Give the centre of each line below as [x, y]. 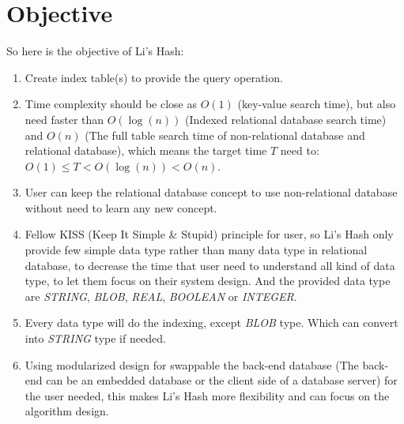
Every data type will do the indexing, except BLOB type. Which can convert [211, 323]
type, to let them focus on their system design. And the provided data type [208, 281]
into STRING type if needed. [95, 338]
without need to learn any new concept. [121, 207]
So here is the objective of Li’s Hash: [95, 51]
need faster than [64, 119]
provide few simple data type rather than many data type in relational [196, 250]
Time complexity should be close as [111, 104]
